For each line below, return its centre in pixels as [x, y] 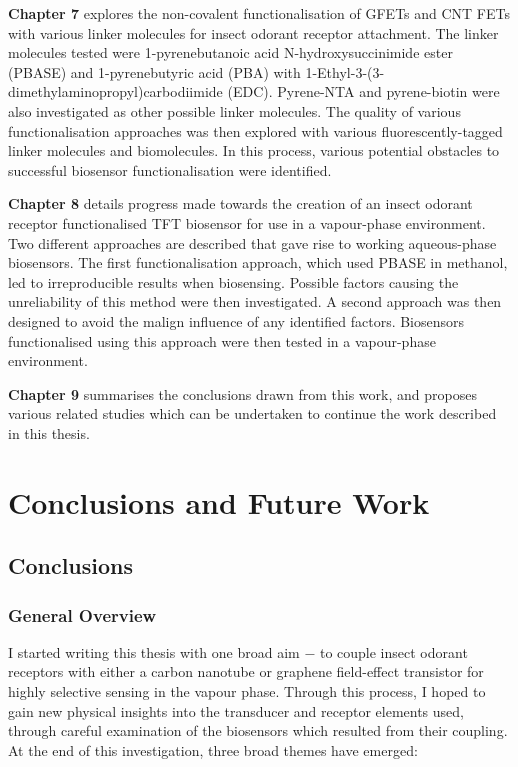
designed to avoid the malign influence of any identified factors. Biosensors [236, 320]
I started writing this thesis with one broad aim [154, 651]
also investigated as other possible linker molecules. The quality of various [234, 110]
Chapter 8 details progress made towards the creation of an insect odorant [240, 203]
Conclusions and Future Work [219, 501]
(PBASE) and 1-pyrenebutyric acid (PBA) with [154, 71]
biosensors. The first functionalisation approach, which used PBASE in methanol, [258, 262]
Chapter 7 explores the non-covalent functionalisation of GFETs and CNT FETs [259, 13]
